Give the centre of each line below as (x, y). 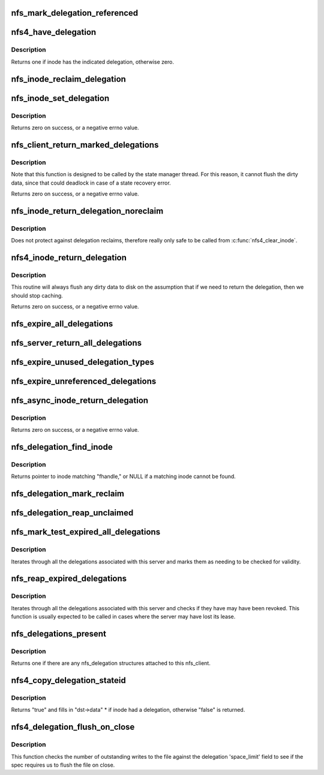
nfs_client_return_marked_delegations (85, 145)
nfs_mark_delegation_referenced (75, 13)
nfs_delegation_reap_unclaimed (72, 513)
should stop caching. (37, 295)
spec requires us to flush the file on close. (63, 765)
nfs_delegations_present (58, 633)
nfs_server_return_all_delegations (76, 343)
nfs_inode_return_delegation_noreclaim (87, 211)
